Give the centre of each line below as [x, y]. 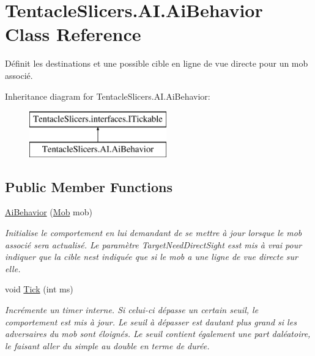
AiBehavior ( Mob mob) [49, 212]
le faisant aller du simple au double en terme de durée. [107, 345]
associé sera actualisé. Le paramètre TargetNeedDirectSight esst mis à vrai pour [154, 244]
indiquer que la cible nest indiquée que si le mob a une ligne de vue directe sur [152, 257]
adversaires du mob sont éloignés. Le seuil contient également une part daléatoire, [158, 334]
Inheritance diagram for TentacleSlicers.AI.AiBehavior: [108, 96]
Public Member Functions [89, 186]
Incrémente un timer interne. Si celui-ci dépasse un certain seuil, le [132, 310]
